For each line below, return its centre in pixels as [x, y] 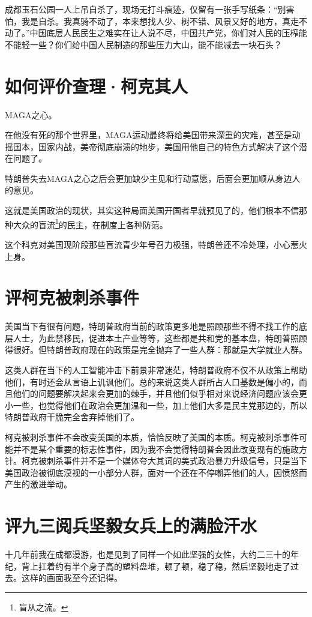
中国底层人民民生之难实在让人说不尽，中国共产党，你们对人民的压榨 [164, 33]
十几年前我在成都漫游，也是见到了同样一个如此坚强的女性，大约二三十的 [148, 554]
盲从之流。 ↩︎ [43, 606]
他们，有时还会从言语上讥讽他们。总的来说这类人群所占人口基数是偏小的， [152, 381]
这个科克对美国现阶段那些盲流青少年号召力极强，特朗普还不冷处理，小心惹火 [156, 244]
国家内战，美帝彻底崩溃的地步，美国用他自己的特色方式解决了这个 [168, 146]
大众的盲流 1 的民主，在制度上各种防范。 [90, 223]
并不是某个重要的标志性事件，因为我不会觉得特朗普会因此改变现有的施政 [156, 449]
